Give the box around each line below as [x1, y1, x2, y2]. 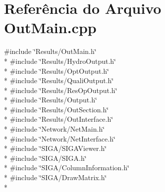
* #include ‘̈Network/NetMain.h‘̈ [4, 124, 105, 134]
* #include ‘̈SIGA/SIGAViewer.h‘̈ [4, 143, 107, 153]
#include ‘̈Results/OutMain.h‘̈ [4, 46, 97, 56]
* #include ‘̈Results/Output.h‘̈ [4, 95, 97, 105]
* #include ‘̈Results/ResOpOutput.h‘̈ [4, 85, 117, 95]
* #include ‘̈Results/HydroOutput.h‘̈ [4, 55, 116, 66]
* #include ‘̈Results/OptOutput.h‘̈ [4, 65, 109, 76]
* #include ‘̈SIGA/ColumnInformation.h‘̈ [4, 162, 129, 173]
